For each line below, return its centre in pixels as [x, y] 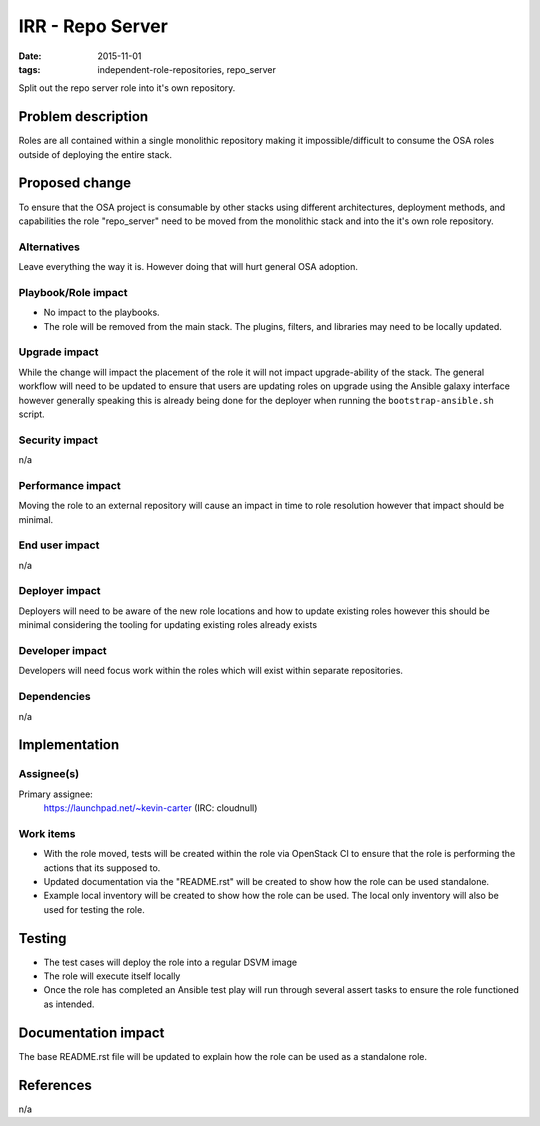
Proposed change [75, 183]
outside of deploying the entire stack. [95, 154]
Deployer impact [59, 591]
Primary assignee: [56, 794]
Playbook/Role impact [73, 292]
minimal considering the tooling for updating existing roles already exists [168, 625]
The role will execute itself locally [112, 976]
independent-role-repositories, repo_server [187, 69]
